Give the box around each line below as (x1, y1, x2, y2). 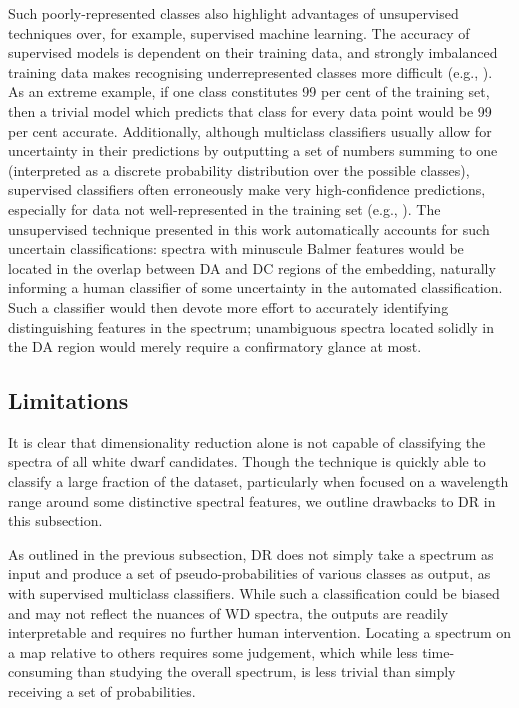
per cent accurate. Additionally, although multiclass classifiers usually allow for (8, 120, 492, 141)
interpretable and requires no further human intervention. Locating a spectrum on (8, 622, 512, 643)
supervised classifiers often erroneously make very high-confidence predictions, (8, 179, 486, 200)
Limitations (8, 385, 129, 416)
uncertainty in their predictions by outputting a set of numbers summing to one (8, 140, 498, 161)
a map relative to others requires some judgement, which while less (8, 641, 418, 662)
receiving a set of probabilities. (8, 681, 196, 702)
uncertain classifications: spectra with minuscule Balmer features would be (8, 238, 464, 259)
